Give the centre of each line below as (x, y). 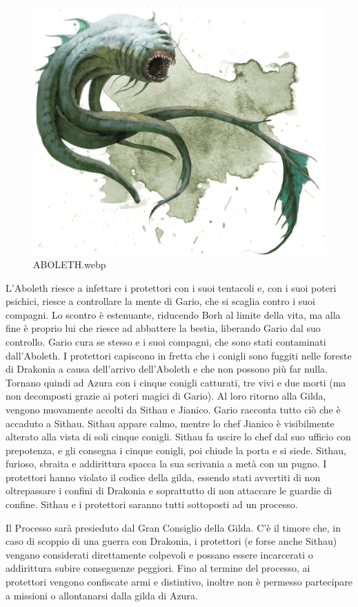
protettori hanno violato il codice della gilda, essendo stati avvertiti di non (163, 477)
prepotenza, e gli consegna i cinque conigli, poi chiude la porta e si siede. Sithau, (176, 450)
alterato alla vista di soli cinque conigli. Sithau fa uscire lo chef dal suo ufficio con (178, 437)
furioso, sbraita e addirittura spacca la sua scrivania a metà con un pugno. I (166, 464)
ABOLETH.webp (70, 264)
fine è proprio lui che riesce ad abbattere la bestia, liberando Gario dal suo (163, 328)
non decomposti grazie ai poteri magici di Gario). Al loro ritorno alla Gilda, (166, 396)
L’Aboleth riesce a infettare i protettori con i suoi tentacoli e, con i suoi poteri (171, 287)
